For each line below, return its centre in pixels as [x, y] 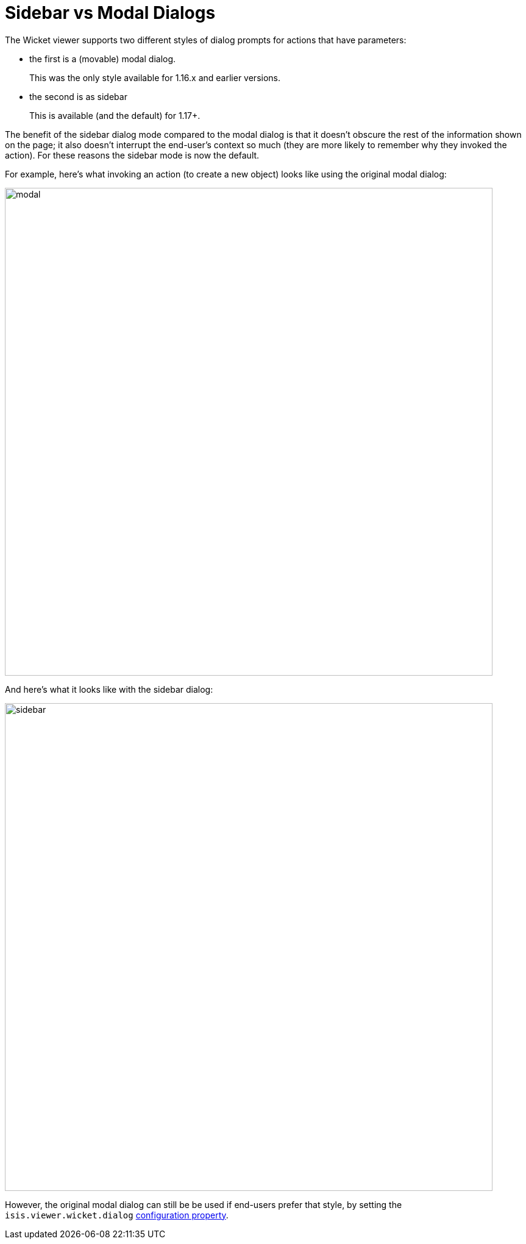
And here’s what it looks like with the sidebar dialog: [109, 689]
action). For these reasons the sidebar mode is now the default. [132, 155]
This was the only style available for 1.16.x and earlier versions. [155, 77]
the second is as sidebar [78, 96]
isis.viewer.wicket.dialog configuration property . [117, 1215]
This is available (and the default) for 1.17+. [115, 115]
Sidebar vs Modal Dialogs [110, 13]
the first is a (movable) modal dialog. [103, 59]
